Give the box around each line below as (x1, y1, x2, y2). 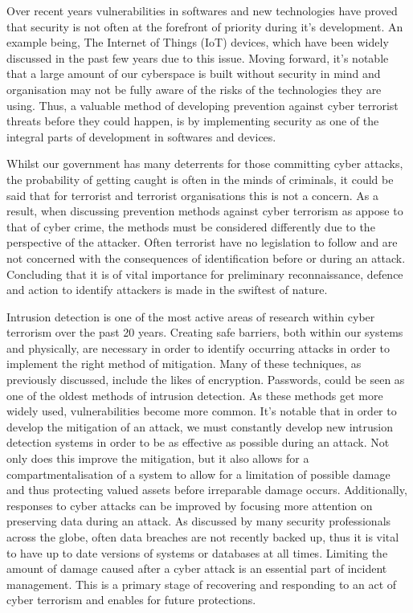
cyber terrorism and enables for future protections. (6, 591, 256, 608)
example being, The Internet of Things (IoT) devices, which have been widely (6, 34, 389, 51)
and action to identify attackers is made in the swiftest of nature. (6, 281, 328, 298)
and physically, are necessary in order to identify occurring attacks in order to (6, 339, 391, 356)
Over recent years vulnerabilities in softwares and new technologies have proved (6, 2, 398, 18)
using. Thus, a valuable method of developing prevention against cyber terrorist (6, 96, 399, 113)
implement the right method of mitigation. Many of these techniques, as (6, 355, 362, 372)
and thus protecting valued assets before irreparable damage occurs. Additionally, (6, 481, 407, 498)
